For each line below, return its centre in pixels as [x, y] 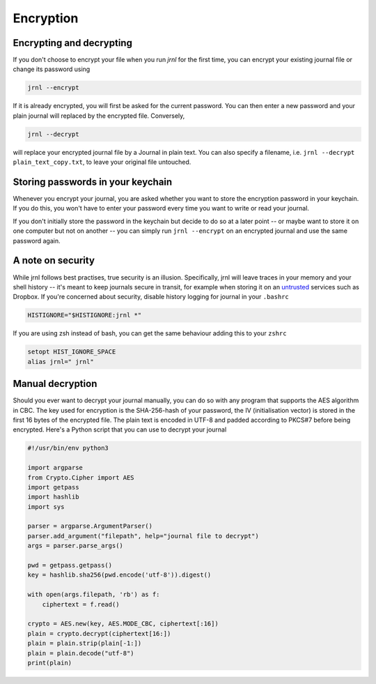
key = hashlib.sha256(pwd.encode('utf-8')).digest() [119, 575]
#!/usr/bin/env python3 [68, 448]
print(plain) [50, 663]
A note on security [54, 260]
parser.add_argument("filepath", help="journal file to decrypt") [143, 536]
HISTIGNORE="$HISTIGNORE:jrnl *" [85, 315]
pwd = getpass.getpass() [70, 565]
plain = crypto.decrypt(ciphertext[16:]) [99, 633]
